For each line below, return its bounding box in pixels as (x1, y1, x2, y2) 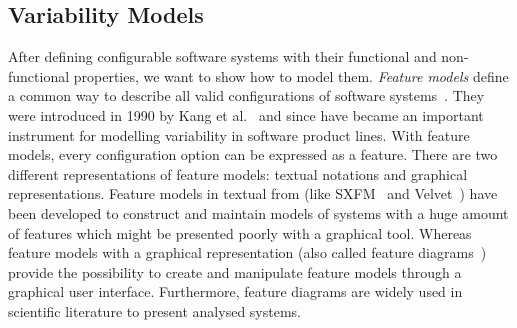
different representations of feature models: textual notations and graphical (8, 163, 468, 184)
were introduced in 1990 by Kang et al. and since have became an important (8, 104, 484, 125)
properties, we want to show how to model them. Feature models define (73, 65, 509, 86)
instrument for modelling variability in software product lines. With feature (8, 124, 470, 145)
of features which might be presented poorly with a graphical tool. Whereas (8, 222, 472, 243)
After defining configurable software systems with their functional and (8, 46, 437, 67)
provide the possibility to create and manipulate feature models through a (8, 261, 462, 282)
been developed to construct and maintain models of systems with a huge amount (8, 202, 509, 223)
